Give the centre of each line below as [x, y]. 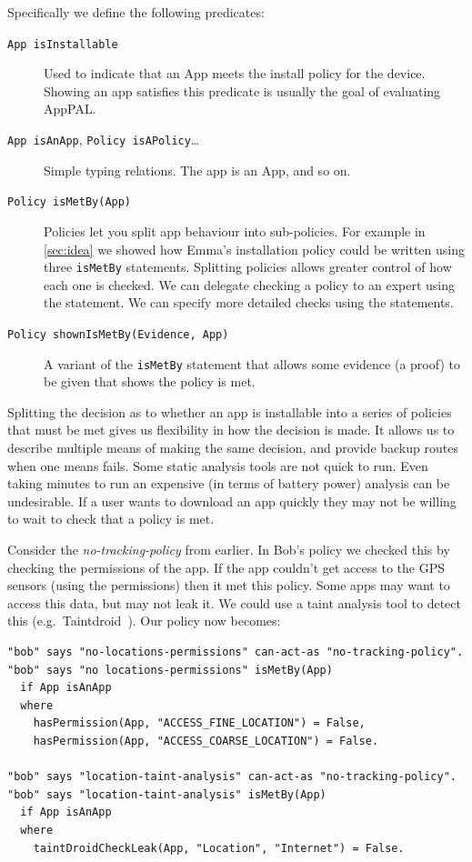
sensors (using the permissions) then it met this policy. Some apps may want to [229, 585]
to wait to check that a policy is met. [111, 519]
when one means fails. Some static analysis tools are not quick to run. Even [218, 465]
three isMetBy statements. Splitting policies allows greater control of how [248, 267]
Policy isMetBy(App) [70, 202]
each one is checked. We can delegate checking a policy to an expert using [250, 284]
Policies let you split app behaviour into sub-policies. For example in [235, 231]
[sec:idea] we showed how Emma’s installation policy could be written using [255, 249]
